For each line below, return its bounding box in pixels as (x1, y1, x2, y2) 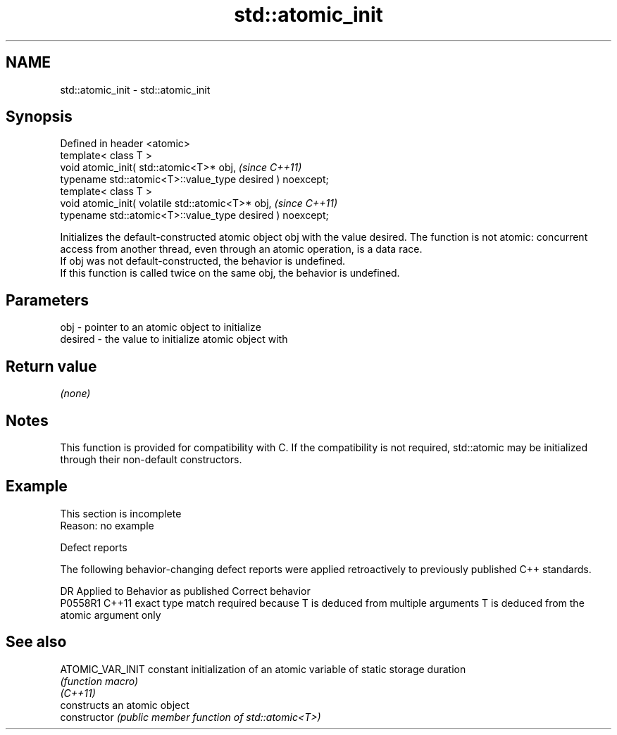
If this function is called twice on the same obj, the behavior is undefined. (60, 267, 400, 279)
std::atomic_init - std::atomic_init (60, 83, 211, 96)
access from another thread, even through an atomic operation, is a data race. (60, 243, 423, 256)
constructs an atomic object (60, 698, 189, 711)
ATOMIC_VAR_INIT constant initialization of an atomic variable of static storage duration (60, 662, 466, 675)
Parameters (6, 291, 89, 309)
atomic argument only (60, 608, 161, 621)
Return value (6, 357, 97, 375)
